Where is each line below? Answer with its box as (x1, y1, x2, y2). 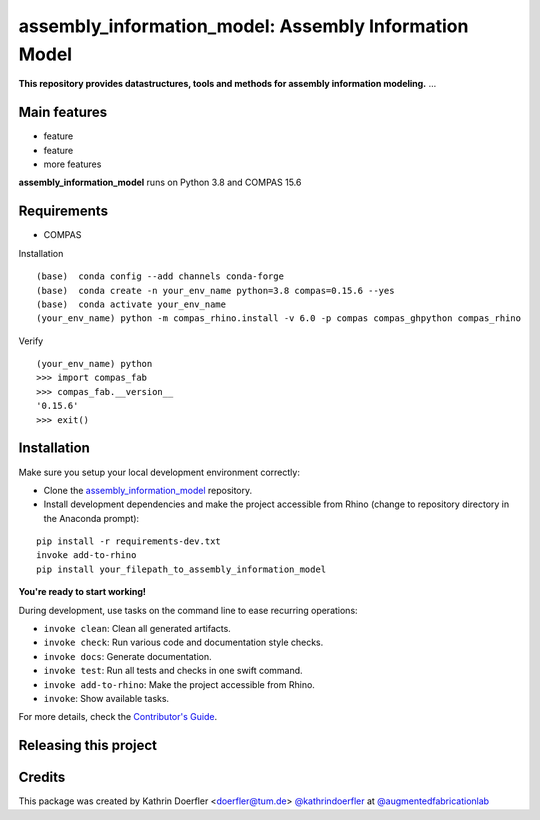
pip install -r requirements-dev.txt (36, 536, 222, 547)
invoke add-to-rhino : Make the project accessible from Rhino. (43, 678, 315, 690)
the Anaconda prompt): (43, 512, 140, 524)
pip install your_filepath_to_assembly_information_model (36, 563, 327, 575)
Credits (18, 769, 66, 786)
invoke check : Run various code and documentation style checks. (43, 636, 324, 649)
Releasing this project (18, 737, 158, 754)
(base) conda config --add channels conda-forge (36, 271, 285, 282)
